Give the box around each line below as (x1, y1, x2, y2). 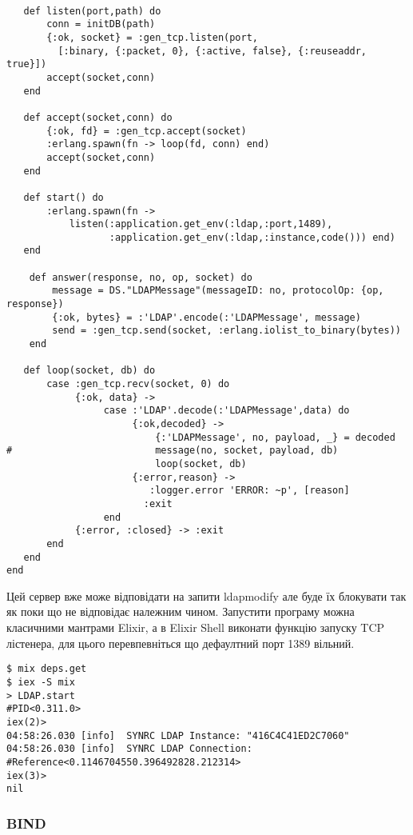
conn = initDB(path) (46, 18, 156, 30)
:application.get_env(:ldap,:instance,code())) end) (109, 231, 395, 243)
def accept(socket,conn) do (23, 111, 173, 123)
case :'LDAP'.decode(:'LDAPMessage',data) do (103, 405, 350, 417)
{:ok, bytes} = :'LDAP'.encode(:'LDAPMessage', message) (52, 311, 361, 323)
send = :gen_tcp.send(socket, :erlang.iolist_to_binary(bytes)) (52, 325, 401, 337)
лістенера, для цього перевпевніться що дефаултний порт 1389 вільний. (6, 634, 355, 651)
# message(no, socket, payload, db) (6, 445, 339, 457)
